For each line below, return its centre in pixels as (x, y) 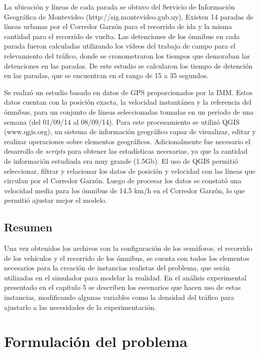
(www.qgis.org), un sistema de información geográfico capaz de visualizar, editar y (130, 131)
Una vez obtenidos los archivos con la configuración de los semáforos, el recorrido (128, 248)
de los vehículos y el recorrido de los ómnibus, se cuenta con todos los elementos (127, 258)
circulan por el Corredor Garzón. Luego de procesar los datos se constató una (123, 181)
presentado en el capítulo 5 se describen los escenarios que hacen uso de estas (122, 287)
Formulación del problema (96, 341)
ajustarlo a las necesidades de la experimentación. (80, 307)
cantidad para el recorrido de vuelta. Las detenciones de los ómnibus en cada (122, 36)
